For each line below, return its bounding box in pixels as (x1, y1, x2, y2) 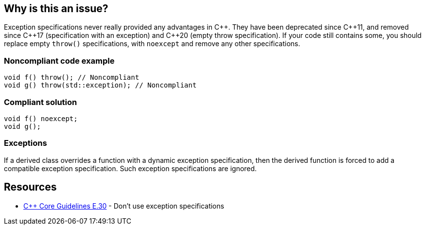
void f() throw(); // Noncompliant (4, 73, 140, 82)
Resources (4, 181, 57, 194)
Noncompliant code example (4, 55, 115, 66)
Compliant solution (4, 97, 77, 107)
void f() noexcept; (4, 114, 78, 123)
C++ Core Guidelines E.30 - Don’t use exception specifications (23, 201, 224, 210)
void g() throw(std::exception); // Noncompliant (4, 81, 197, 89)
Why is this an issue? (4, 2, 108, 15)
